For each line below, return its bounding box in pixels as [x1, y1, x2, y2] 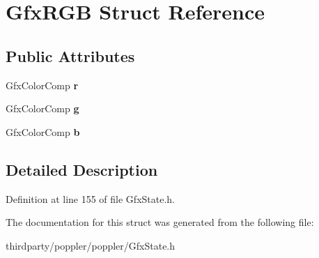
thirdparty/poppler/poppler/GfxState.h [6, 238, 176, 252]
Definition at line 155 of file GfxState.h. [6, 191, 175, 206]
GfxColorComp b [6, 124, 80, 139]
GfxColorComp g [6, 101, 79, 116]
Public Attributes [6, 45, 135, 66]
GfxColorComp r [6, 77, 79, 92]
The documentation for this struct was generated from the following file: [6, 215, 314, 229]
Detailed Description [6, 158, 158, 180]
